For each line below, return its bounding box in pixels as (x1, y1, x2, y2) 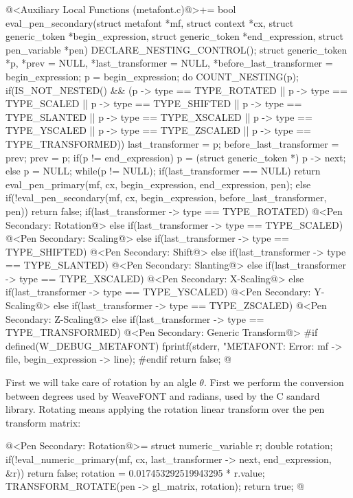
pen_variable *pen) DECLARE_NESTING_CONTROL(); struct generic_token (5, 42, 348, 56)
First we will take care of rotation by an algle (5, 375, 196, 389)
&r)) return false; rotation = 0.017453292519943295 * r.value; (5, 465, 265, 479)
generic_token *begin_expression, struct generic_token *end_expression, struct (5, 29, 343, 43)
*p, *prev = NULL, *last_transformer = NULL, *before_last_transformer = (5, 56, 333, 70)
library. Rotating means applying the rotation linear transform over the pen (5, 402, 325, 416)
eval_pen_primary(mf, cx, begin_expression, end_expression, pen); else (5, 177, 311, 191)
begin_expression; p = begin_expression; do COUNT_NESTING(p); (5, 69, 299, 83)
